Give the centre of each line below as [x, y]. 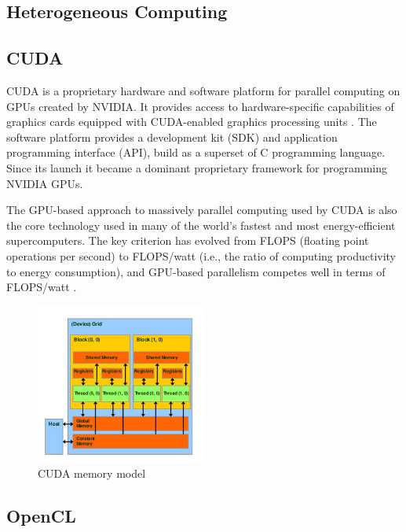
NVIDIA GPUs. [45, 183]
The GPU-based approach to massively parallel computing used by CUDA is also [202, 210]
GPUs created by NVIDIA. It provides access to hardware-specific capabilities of [200, 106]
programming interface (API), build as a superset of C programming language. [196, 152]
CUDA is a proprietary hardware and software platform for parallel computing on [203, 90]
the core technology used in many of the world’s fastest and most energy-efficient [201, 225]
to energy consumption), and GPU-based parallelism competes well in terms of [196, 271]
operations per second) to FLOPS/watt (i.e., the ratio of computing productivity [201, 255]
